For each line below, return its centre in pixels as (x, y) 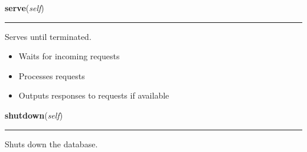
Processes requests (52, 75)
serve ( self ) (25, 8)
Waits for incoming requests (69, 56)
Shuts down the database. (51, 143)
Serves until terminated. (48, 36)
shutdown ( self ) (34, 115)
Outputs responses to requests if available (94, 95)
